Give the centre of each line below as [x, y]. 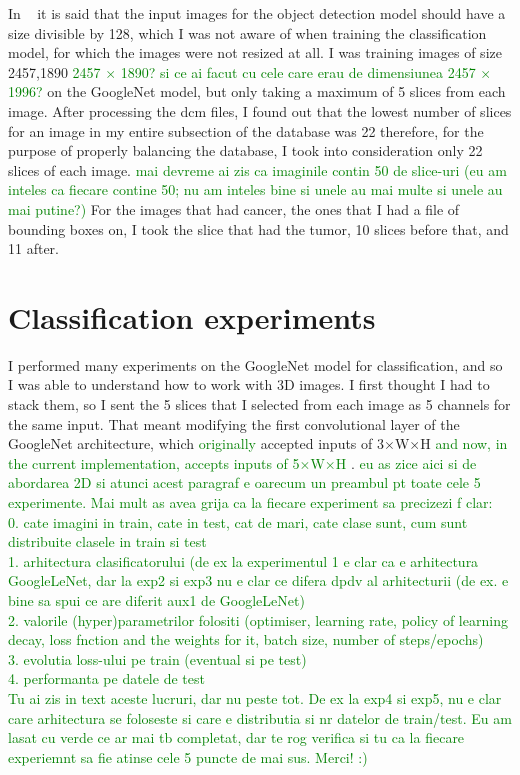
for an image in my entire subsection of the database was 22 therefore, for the [246, 130]
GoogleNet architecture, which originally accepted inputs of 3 [196, 443]
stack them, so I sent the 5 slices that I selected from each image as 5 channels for [259, 404]
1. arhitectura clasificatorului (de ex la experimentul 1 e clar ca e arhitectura [243, 560]
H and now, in [464, 443]
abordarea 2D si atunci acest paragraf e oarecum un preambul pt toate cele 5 [244, 482]
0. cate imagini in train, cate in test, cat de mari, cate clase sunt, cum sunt [238, 521]
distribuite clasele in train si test [107, 541]
